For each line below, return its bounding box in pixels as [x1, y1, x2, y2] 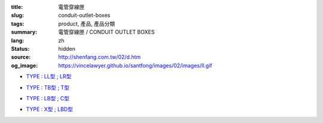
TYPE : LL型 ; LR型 [26, 73, 72, 80]
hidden [58, 45, 76, 52]
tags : [11, 20, 25, 27]
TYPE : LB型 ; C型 [26, 94, 70, 102]
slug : [11, 12, 24, 19]
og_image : [11, 61, 38, 69]
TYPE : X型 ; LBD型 [26, 106, 73, 113]
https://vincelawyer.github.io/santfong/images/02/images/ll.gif [58, 61, 212, 69]
